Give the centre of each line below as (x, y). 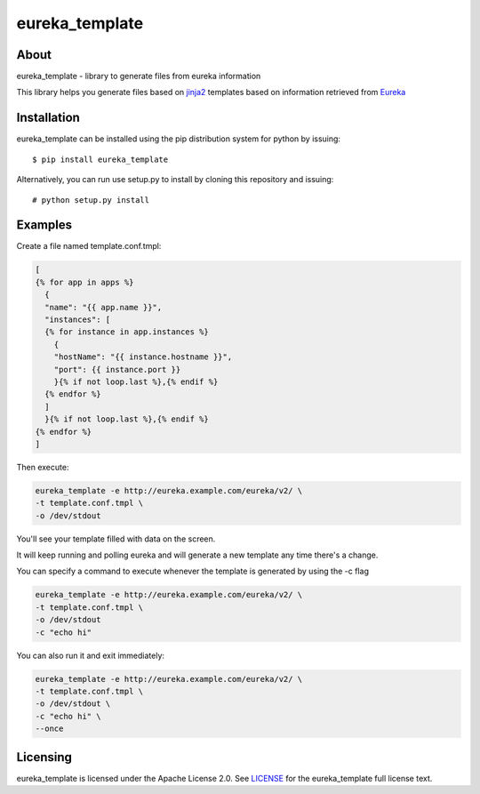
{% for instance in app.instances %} (127, 332)
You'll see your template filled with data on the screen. (116, 539)
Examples (44, 225)
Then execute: (43, 467)
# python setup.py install (91, 200)
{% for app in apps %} (84, 282)
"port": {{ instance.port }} (117, 369)
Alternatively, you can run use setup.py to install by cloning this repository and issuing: (175, 180)
